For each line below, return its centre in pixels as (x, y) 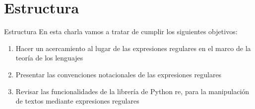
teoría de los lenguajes (49, 58)
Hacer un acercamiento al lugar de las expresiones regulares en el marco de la (133, 48)
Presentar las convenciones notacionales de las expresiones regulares (119, 74)
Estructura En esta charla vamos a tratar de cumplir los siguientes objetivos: (121, 31)
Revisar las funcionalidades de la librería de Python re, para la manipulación (132, 91)
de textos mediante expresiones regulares (77, 101)
